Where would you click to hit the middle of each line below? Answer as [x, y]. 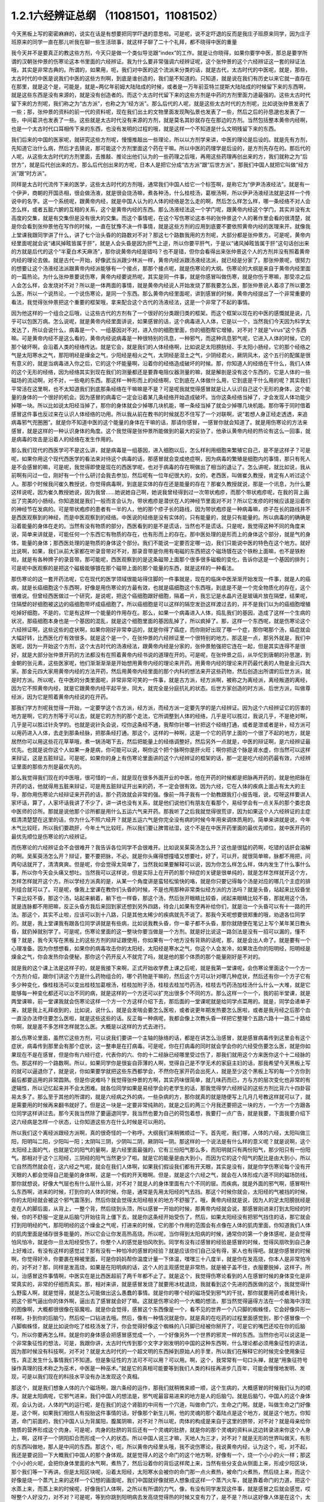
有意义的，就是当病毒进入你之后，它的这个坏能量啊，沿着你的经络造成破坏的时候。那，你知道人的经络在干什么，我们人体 [161, 363]
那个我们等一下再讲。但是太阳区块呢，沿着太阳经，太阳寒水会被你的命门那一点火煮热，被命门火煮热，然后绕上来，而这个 [161, 1471]
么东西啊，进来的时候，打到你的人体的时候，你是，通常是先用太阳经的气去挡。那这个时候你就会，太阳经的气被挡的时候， [161, 1191]
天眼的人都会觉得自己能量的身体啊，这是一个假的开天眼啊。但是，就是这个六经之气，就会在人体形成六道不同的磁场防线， [161, 1175]
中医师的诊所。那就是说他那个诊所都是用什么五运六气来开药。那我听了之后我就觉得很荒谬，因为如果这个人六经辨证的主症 [161, 811]
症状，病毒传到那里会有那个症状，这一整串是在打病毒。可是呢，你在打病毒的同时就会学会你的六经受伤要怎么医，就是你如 [161, 1046]
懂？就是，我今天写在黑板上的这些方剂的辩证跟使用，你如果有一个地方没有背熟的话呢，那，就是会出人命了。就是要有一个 [161, 940]
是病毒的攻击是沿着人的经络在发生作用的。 [64, 439]
